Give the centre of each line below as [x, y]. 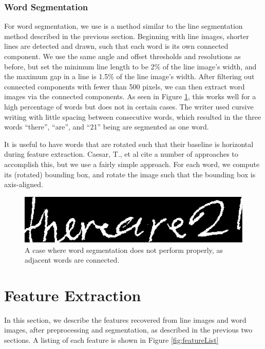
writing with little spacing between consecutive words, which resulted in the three [133, 116]
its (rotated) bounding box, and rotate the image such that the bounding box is [130, 174]
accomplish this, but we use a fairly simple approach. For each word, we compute [132, 164]
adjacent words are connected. [72, 260]
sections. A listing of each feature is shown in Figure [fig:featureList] [111, 340]
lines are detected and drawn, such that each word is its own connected [116, 46]
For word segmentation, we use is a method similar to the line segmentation [124, 26]
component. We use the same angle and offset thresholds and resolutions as [122, 56]
